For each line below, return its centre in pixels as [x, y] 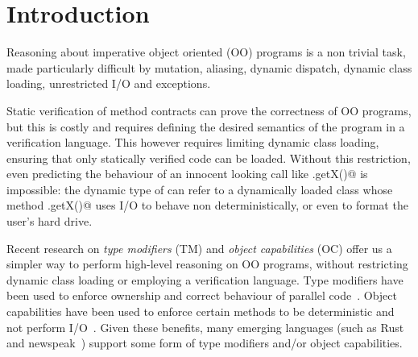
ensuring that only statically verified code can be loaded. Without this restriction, [209, 158]
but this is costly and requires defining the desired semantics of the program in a [206, 126]
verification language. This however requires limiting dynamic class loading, [193, 142]
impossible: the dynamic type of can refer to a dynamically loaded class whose [200, 189]
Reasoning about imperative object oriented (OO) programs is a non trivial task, [206, 52]
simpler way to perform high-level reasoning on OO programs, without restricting [207, 264]
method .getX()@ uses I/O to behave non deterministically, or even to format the [207, 205]
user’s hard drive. [50, 221]
